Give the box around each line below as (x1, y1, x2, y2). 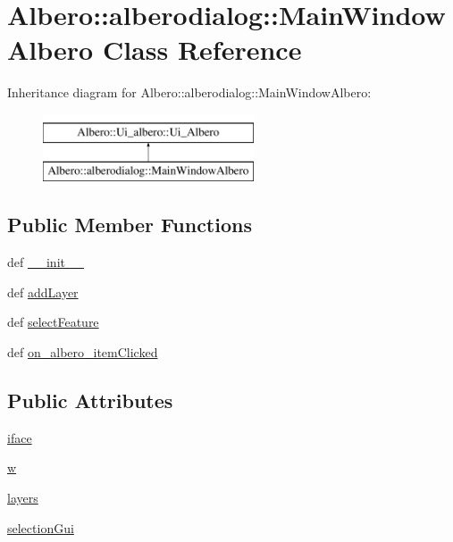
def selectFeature (7, 313, 99, 331)
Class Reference (102, 31, 302, 68)
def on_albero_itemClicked (7, 343, 158, 362)
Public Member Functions (7, 211, 252, 238)
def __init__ (7, 253, 84, 271)
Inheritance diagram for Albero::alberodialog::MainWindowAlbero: (7, 83, 372, 102)
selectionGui (7, 518, 74, 537)
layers (7, 488, 38, 507)
